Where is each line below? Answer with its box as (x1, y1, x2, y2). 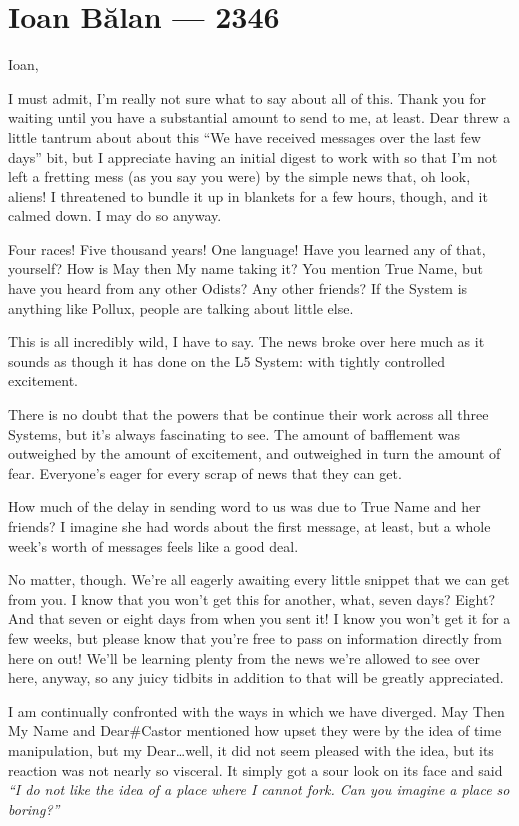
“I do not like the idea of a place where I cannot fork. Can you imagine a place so (8, 779, 510, 800)
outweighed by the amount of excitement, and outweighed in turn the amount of (8, 443, 501, 464)
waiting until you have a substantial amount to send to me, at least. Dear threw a (8, 107, 511, 128)
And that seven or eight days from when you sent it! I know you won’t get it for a (8, 608, 511, 629)
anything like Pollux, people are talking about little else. (8, 297, 354, 318)
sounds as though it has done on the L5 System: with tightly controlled (8, 350, 445, 371)
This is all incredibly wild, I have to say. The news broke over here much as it (8, 331, 485, 352)
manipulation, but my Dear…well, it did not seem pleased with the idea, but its (8, 739, 494, 760)
